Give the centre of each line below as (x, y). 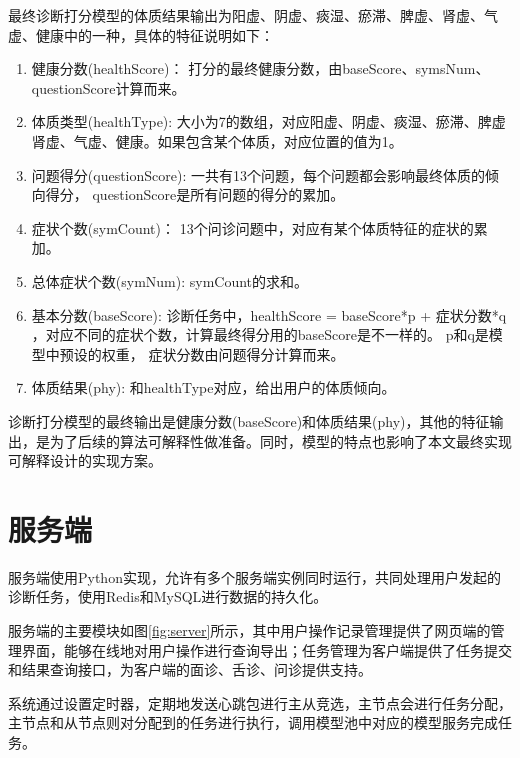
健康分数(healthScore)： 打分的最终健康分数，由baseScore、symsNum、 (260, 68)
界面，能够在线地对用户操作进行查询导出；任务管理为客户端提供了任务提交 (266, 649)
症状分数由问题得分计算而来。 (246, 353)
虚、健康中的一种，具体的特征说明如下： (141, 34)
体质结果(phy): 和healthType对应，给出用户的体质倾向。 (213, 387)
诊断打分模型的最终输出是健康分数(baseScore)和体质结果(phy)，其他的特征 (249, 420)
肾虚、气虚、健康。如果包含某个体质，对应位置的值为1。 (217, 140)
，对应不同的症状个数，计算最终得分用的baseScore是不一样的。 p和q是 (260, 334)
